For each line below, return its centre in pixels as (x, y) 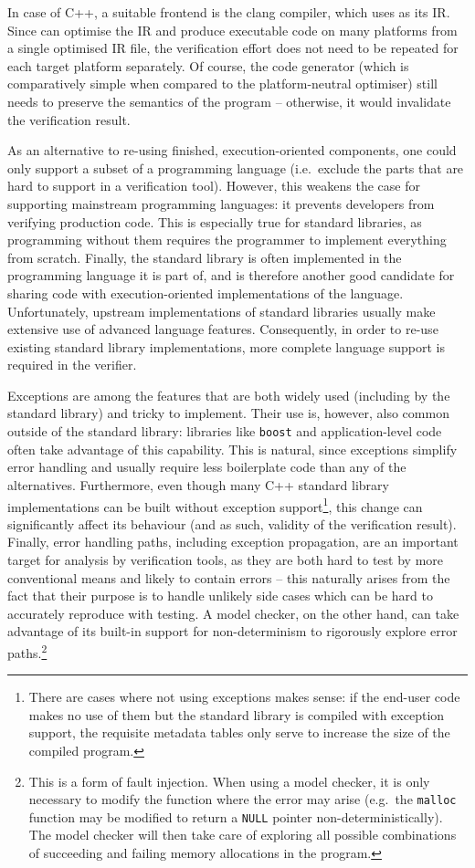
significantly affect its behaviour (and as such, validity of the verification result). (232, 523)
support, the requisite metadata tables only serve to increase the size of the (239, 732)
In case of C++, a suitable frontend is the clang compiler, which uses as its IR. (229, 12)
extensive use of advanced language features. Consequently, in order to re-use (223, 329)
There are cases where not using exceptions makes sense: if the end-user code (244, 697)
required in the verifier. (72, 365)
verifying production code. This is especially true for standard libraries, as (215, 221)
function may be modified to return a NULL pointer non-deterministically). (236, 816)
